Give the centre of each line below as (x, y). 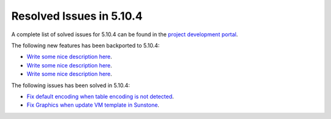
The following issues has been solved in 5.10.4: (70, 85)
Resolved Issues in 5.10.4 (77, 16)
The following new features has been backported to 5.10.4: (86, 45)
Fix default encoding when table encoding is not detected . (100, 96)
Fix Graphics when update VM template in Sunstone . (93, 105)
